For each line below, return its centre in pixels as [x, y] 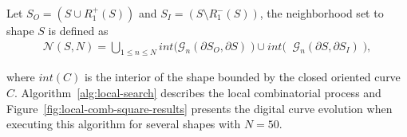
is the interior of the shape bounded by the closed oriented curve [242, 77]
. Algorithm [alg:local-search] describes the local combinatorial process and [198, 93]
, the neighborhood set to [322, 13]
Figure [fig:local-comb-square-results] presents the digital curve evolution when [200, 108]
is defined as [78, 30]
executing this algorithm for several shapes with [124, 124]
